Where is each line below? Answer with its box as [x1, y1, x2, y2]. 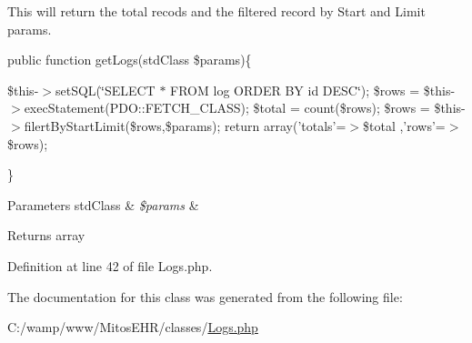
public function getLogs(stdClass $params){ [7, 50, 252, 69]
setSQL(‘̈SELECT [55, 80, 156, 99]
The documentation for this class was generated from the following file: [7, 287, 403, 306]
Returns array [7, 226, 85, 245]
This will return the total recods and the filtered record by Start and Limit [7, 2, 426, 20]
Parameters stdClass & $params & [7, 195, 199, 214]
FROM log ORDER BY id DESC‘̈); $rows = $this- [170, 80, 456, 99]
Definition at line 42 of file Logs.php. [7, 256, 213, 275]
